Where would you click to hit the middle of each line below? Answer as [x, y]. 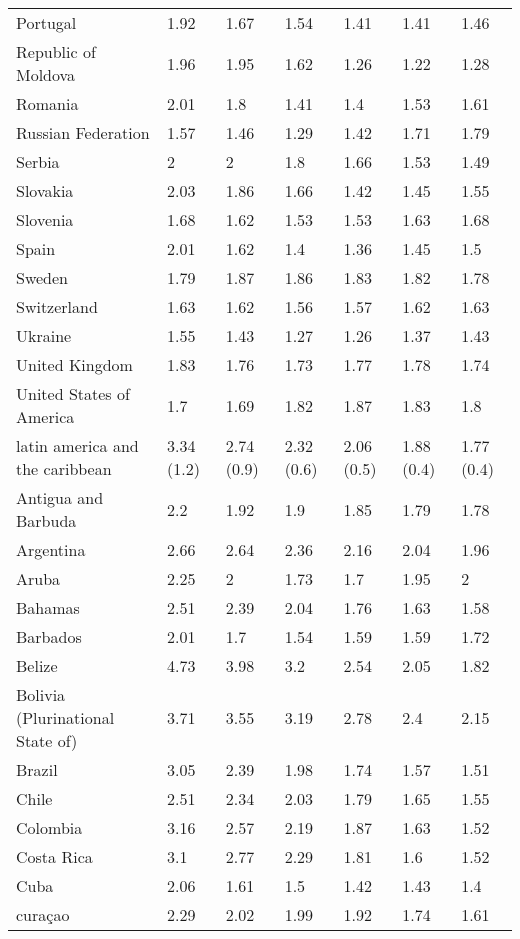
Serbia [38, 161]
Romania [47, 103]
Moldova [46, 74]
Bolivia [41, 694]
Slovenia [45, 219]
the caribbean [64, 468]
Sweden [42, 277]
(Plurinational [65, 717]
